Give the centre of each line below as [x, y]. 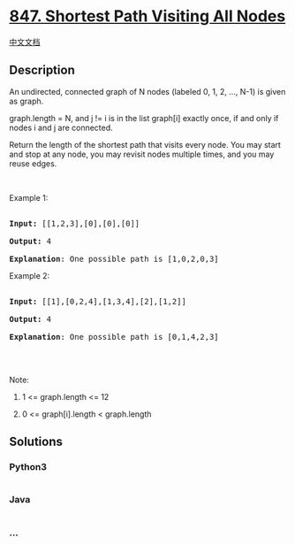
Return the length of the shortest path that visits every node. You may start [145, 144]
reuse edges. [33, 163]
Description [42, 70]
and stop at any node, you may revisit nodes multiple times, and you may [142, 154]
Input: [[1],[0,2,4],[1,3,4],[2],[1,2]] [98, 301]
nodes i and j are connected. [61, 127]
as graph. [26, 101]
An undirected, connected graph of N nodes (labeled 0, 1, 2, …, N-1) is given [147, 91]
